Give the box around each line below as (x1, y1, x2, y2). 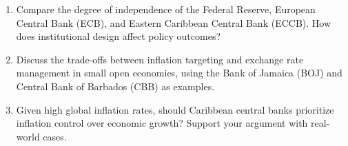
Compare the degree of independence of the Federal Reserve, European (16, 2, 316, 16)
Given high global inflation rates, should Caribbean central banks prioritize (16, 102, 334, 116)
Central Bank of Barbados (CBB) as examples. (16, 79, 215, 93)
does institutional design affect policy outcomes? (16, 29, 221, 43)
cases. (43, 129, 67, 143)
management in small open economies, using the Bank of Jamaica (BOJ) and (16, 65, 342, 80)
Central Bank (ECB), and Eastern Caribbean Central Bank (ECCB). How (16, 15, 331, 30)
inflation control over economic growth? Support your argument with (16, 116, 308, 130)
